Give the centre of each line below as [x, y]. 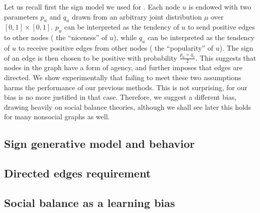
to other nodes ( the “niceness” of [56, 37]
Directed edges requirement [78, 173]
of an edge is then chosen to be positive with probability [91, 57]
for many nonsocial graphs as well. [57, 117]
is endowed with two [220, 7]
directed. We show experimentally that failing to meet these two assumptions [123, 77]
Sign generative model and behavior [100, 144]
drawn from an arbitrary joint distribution [137, 16]
